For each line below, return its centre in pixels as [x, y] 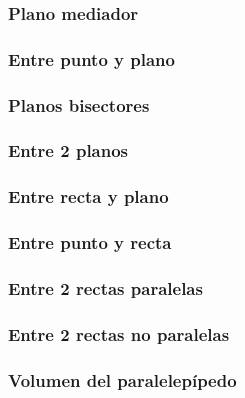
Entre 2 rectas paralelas [105, 287]
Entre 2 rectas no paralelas [119, 333]
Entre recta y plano [88, 196]
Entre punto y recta [90, 242]
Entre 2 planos [68, 150]
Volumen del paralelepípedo [122, 379]
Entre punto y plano [91, 58]
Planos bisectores [79, 104]
